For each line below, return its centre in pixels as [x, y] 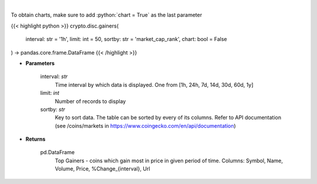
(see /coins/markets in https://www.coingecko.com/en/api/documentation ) [145, 125]
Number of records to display [90, 101]
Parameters [40, 63]
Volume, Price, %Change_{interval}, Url [102, 169]
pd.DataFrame [58, 152]
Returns [36, 139]
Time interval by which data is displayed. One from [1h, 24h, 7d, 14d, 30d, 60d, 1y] [154, 84]
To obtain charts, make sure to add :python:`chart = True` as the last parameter [107, 15]
